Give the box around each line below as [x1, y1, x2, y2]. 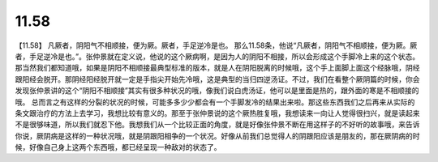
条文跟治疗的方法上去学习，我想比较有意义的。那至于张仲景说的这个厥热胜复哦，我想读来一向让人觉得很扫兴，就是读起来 [15, 108, 420, 117]
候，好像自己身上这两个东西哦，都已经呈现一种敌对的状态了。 [15, 143, 221, 152]
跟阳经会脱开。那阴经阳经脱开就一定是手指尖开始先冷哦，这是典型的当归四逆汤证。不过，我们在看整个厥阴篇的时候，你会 [15, 74, 420, 84]
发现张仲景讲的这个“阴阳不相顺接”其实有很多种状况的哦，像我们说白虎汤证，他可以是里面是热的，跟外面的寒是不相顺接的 [15, 86, 419, 96]
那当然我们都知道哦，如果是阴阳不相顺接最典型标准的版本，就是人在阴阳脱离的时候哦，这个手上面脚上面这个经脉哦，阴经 [15, 63, 420, 73]
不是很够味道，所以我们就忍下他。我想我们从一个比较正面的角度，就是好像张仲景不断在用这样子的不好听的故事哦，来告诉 [15, 120, 420, 130]
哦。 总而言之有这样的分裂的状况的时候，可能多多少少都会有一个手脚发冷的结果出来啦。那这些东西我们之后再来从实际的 [15, 97, 415, 107]
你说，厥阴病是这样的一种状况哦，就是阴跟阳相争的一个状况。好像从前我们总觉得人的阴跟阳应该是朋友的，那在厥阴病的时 [15, 130, 420, 141]
